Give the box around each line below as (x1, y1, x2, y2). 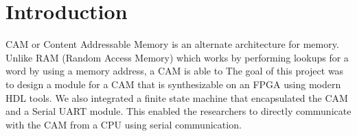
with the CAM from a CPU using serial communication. (5, 117, 242, 131)
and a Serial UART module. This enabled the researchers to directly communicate (5, 104, 352, 118)
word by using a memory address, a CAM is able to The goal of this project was (5, 64, 344, 78)
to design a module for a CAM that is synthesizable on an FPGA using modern (5, 77, 341, 91)
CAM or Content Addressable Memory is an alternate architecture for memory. (5, 37, 339, 51)
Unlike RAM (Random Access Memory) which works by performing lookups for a (5, 50, 349, 64)
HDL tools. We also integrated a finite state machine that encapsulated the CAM (5, 90, 348, 105)
